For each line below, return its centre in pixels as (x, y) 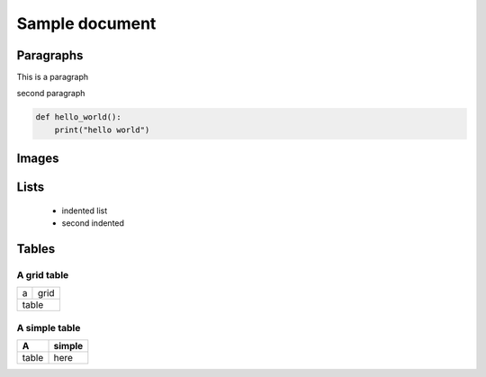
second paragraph (51, 94)
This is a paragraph (53, 77)
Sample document (86, 23)
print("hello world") (102, 130)
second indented (93, 223)
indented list (85, 211)
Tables (36, 249)
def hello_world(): (78, 117)
